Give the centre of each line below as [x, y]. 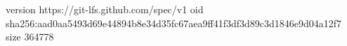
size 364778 [30, 37]
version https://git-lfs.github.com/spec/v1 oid [105, 9]
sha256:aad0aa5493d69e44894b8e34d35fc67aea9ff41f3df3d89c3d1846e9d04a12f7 [174, 23]
